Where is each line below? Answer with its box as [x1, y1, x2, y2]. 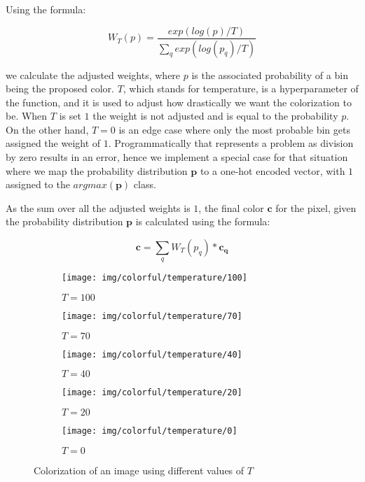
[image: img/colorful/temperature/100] [62, 273, 247, 283]
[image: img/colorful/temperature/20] [62, 388, 242, 398]
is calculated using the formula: [135, 214, 270, 229]
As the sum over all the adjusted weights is [6, 200, 191, 215]
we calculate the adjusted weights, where [6, 67, 181, 82]
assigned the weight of [6, 136, 101, 150]
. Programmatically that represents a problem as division [108, 136, 354, 150]
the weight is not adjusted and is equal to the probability [92, 108, 338, 123]
